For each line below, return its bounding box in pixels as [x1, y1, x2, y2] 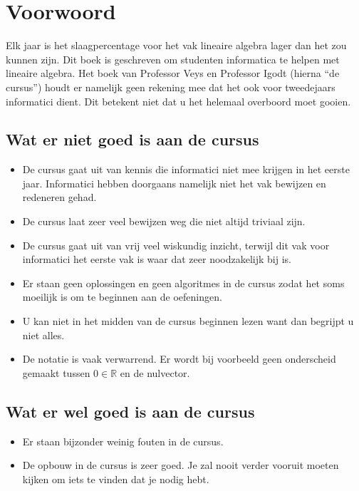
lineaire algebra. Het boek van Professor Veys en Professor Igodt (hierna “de [6, 66, 340, 81]
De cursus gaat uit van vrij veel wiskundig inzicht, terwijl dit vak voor [22, 237, 330, 252]
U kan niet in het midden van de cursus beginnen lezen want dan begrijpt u [22, 314, 354, 329]
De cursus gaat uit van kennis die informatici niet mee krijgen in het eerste [22, 162, 350, 177]
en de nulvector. [120, 365, 190, 380]
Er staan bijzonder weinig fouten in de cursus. [22, 433, 224, 448]
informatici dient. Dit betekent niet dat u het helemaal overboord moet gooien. [6, 93, 351, 108]
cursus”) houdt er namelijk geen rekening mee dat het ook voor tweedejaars [6, 79, 335, 94]
